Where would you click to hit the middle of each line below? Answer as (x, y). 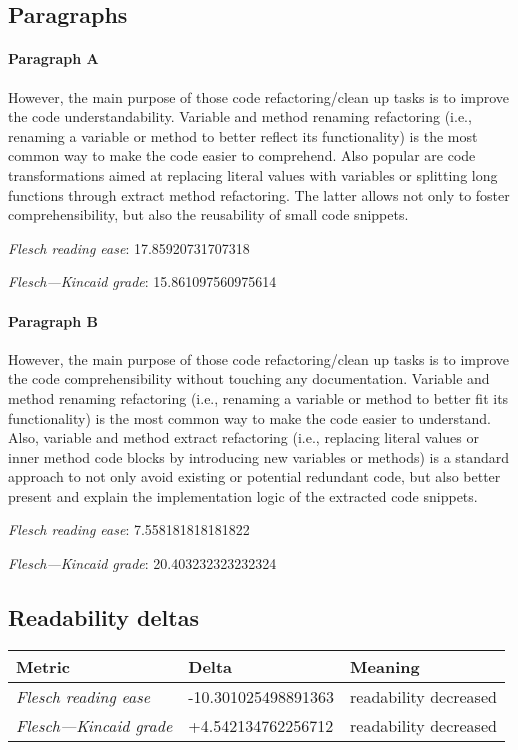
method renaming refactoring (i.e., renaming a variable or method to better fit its (258, 397)
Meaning (385, 666)
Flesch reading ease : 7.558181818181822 (129, 529)
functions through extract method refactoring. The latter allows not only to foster (259, 194)
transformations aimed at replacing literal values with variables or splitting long (253, 174)
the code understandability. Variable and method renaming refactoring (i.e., (240, 116)
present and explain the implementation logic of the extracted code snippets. (243, 495)
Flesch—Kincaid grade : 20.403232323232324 (142, 563)
